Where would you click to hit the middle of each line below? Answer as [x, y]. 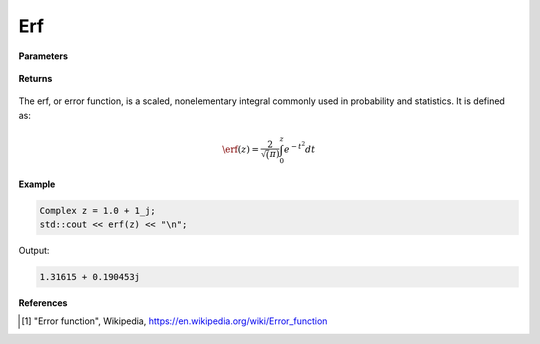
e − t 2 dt [299, 147]
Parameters [43, 56]
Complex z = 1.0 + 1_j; [98, 210]
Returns [35, 78]
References [43, 302]
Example [37, 184]
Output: [34, 250]
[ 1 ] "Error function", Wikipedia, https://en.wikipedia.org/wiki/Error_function [174, 321]
